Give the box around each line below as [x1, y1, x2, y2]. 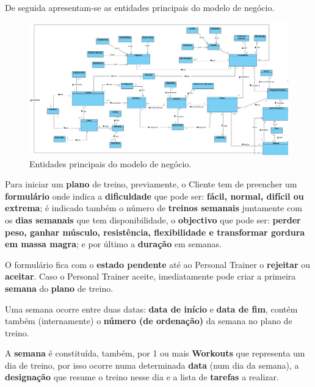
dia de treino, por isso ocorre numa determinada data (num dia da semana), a [5, 358, 299, 371]
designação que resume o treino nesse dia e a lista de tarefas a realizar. [5, 371, 279, 383]
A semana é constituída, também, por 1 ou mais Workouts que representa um [5, 347, 305, 360]
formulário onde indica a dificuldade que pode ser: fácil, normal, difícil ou [5, 189, 304, 202]
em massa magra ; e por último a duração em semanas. [5, 237, 222, 250]
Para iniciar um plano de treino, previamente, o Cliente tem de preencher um [5, 178, 297, 190]
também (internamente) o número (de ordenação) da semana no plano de [5, 314, 292, 327]
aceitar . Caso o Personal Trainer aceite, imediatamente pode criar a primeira [5, 270, 296, 283]
